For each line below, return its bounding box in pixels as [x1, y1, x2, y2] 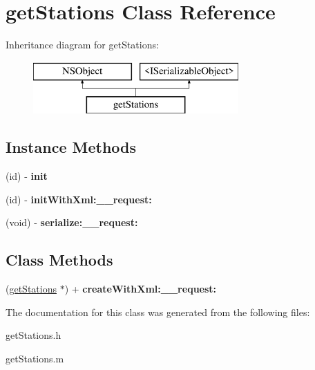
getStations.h [6, 328, 61, 342]
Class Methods [6, 249, 113, 270]
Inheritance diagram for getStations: [6, 37, 159, 52]
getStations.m [6, 351, 64, 365]
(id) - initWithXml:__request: [6, 192, 152, 206]
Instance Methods [6, 136, 136, 158]
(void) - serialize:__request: [6, 215, 138, 230]
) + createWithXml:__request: [64, 281, 217, 296]
